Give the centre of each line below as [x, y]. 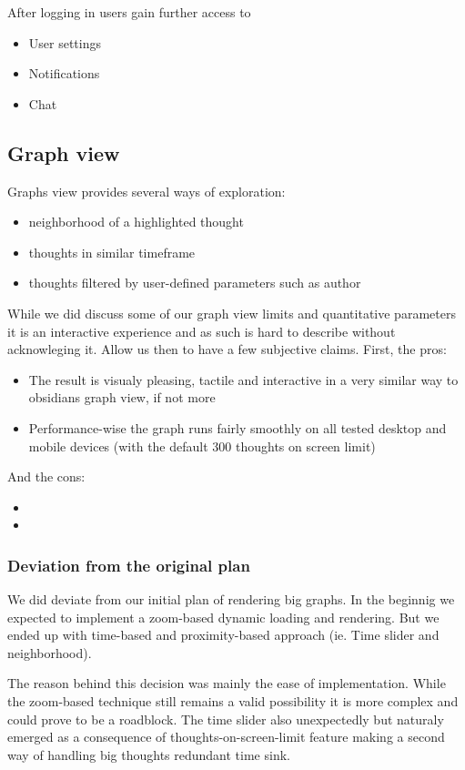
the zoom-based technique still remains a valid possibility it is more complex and [233, 701]
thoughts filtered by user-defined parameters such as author [195, 283]
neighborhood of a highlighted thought [136, 222]
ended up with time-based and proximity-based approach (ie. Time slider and [223, 635]
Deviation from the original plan [129, 565]
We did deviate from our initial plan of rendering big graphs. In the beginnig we [231, 599]
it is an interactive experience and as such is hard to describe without [202, 331]
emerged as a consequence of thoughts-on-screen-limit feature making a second [226, 737]
